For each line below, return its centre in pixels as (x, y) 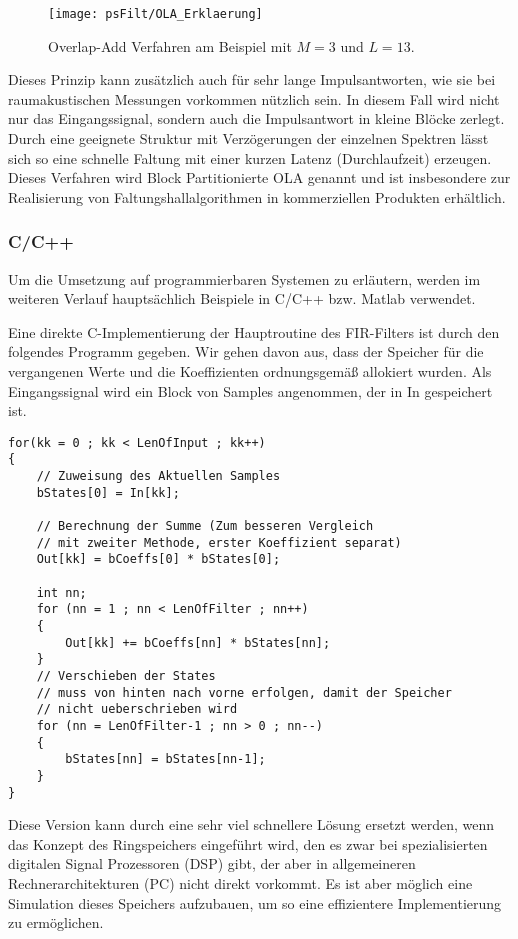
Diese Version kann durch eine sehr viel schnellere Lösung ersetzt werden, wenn (251, 824)
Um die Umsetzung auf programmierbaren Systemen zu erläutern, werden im (244, 278)
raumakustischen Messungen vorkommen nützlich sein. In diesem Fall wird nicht (254, 98)
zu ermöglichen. (56, 922)
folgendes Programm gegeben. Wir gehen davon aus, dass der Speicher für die (246, 351)
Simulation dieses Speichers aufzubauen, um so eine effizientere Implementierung (255, 902)
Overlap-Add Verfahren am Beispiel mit (170, 45)
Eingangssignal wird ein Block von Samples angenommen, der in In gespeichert (250, 390)
